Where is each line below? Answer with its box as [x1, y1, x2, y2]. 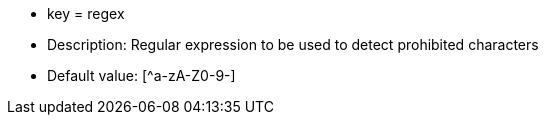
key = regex [47, 5, 125, 22]
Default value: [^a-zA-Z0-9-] [47, 67, 236, 84]
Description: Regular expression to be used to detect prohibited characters [47, 36, 539, 53]
